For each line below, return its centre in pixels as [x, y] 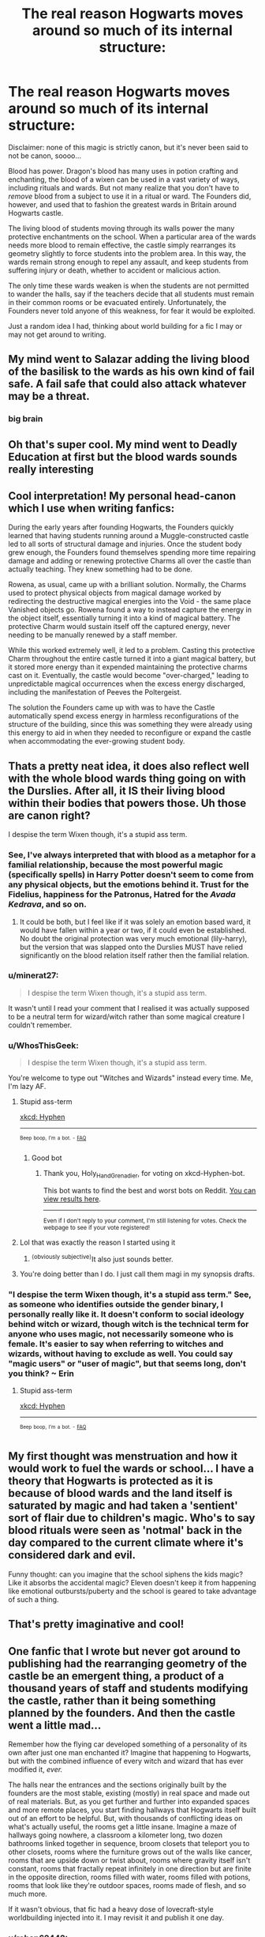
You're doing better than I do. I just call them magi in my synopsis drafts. [137, 1274]
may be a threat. [49, 396]
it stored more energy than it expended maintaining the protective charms [128, 667]
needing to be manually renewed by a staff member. [93, 635]
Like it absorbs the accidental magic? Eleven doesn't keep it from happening [132, 1582]
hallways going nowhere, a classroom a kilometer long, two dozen [116, 1835]
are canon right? [49, 815]
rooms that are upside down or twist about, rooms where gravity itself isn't [129, 1860]
